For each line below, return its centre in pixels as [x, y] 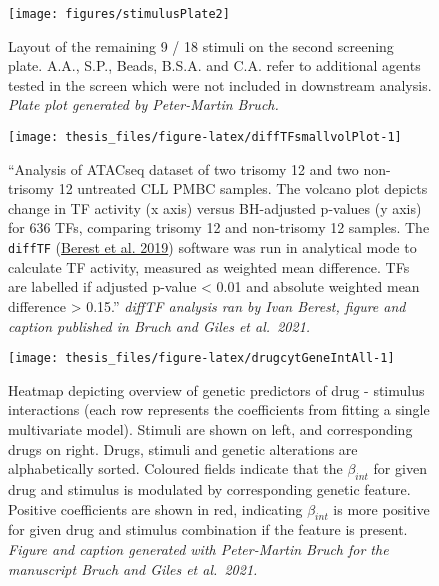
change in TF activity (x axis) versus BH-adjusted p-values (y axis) [215, 207]
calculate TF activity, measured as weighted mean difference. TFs [209, 266]
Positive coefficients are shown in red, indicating [155, 508]
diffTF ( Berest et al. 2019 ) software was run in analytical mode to [212, 247]
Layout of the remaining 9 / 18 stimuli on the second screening [201, 45]
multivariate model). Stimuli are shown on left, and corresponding [210, 428]
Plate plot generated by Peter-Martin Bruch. [143, 104]
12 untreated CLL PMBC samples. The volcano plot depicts [243, 188]
